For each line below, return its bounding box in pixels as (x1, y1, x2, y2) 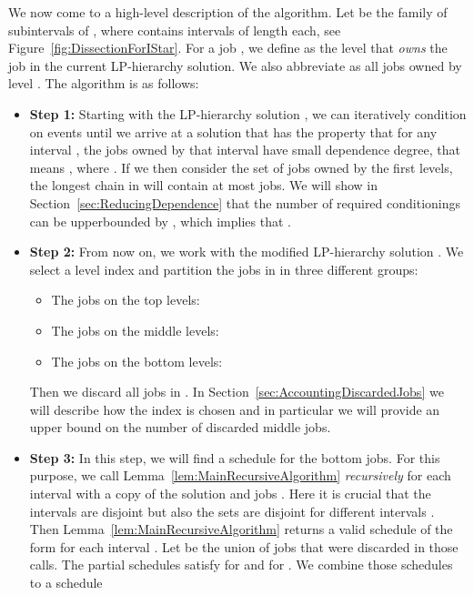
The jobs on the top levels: (51, 290, 200, 309)
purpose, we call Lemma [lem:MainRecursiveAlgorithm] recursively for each (29, 466, 451, 485)
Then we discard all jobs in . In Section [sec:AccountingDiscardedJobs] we (29, 382, 444, 401)
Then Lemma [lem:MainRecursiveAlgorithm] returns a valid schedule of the (29, 519, 453, 539)
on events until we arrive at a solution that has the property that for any (29, 122, 438, 141)
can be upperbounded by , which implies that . (29, 211, 291, 230)
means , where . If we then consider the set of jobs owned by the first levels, (29, 157, 453, 176)
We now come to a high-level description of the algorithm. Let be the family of (8, 3, 448, 21)
